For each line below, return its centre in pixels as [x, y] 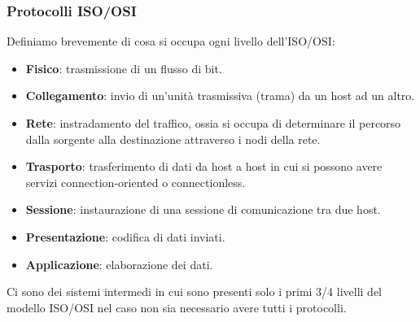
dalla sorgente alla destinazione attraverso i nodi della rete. [173, 139]
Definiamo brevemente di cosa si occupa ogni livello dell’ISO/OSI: [171, 41]
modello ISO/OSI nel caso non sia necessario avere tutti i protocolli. [177, 307]
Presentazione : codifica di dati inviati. [125, 236]
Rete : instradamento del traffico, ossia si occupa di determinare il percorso [213, 123]
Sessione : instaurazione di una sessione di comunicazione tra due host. [203, 209]
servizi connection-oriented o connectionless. [136, 182]
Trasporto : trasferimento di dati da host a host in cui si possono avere [204, 166]
